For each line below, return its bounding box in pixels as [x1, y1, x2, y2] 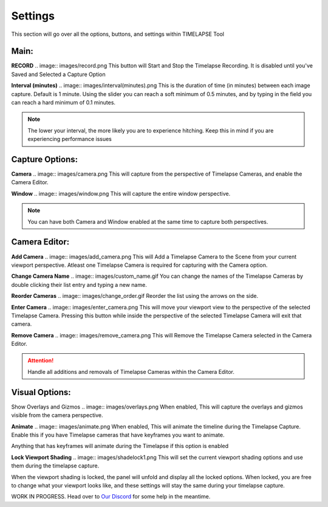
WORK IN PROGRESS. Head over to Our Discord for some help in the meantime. [11, 493, 211, 500]
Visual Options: [11, 387, 71, 398]
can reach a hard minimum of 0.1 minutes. [11, 99, 115, 106]
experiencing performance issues [27, 136, 112, 143]
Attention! [27, 357, 54, 364]
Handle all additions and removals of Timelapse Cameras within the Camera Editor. [27, 368, 235, 375]
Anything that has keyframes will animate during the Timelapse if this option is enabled [11, 443, 229, 450]
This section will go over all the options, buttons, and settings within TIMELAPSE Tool [11, 30, 225, 38]
